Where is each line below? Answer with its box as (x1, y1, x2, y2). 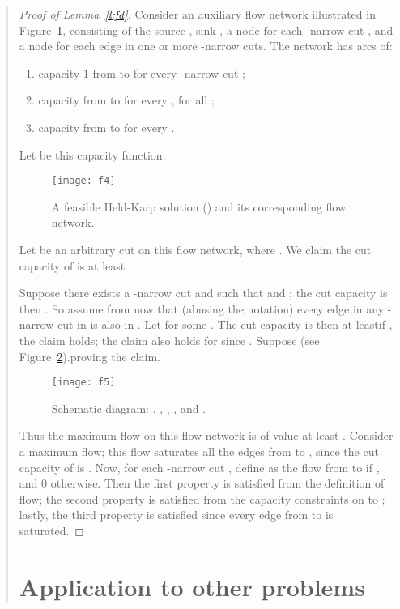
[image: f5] (51, 377, 116, 389)
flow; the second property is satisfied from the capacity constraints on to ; (19, 490, 385, 507)
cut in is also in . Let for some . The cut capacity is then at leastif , (57, 316, 393, 333)
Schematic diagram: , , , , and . (51, 399, 206, 416)
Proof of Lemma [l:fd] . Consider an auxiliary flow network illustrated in (19, 6, 376, 22)
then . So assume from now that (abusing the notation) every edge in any (19, 300, 385, 317)
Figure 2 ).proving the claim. (19, 347, 160, 364)
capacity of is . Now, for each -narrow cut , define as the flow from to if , (19, 458, 380, 475)
